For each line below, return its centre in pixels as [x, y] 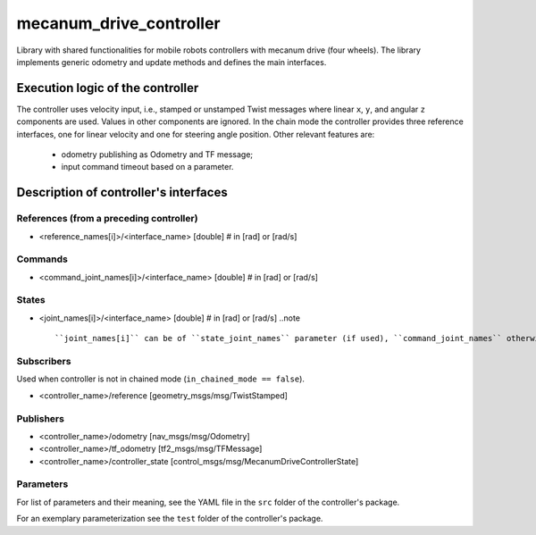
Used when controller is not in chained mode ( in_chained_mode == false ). [161, 379]
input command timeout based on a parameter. [147, 167]
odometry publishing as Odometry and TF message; [157, 155]
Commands [42, 259]
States [31, 300]
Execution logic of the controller [108, 88]
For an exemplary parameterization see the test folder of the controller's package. [170, 519]
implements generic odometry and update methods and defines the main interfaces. [172, 62]
